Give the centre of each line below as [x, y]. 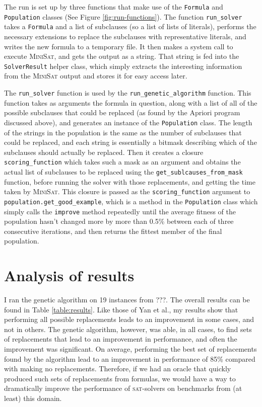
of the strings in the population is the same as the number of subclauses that [123, 132]
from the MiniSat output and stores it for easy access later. [96, 76]
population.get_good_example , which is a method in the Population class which [131, 201]
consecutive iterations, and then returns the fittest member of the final [113, 231]
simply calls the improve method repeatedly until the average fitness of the [120, 211]
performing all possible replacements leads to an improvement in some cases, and [129, 319]
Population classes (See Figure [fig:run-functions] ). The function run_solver [123, 16]
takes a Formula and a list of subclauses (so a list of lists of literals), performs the [130, 26]
